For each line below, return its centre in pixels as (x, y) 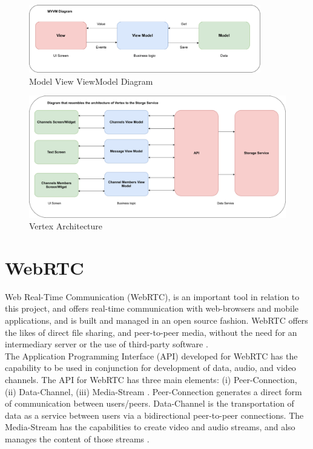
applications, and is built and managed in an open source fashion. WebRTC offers (156, 320)
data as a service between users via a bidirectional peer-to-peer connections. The (154, 415)
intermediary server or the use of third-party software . (107, 344)
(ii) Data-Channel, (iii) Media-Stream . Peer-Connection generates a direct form (153, 391)
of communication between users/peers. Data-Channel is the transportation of (150, 403)
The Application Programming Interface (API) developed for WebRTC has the (151, 356)
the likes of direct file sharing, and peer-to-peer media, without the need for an (151, 332)
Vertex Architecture (66, 226)
